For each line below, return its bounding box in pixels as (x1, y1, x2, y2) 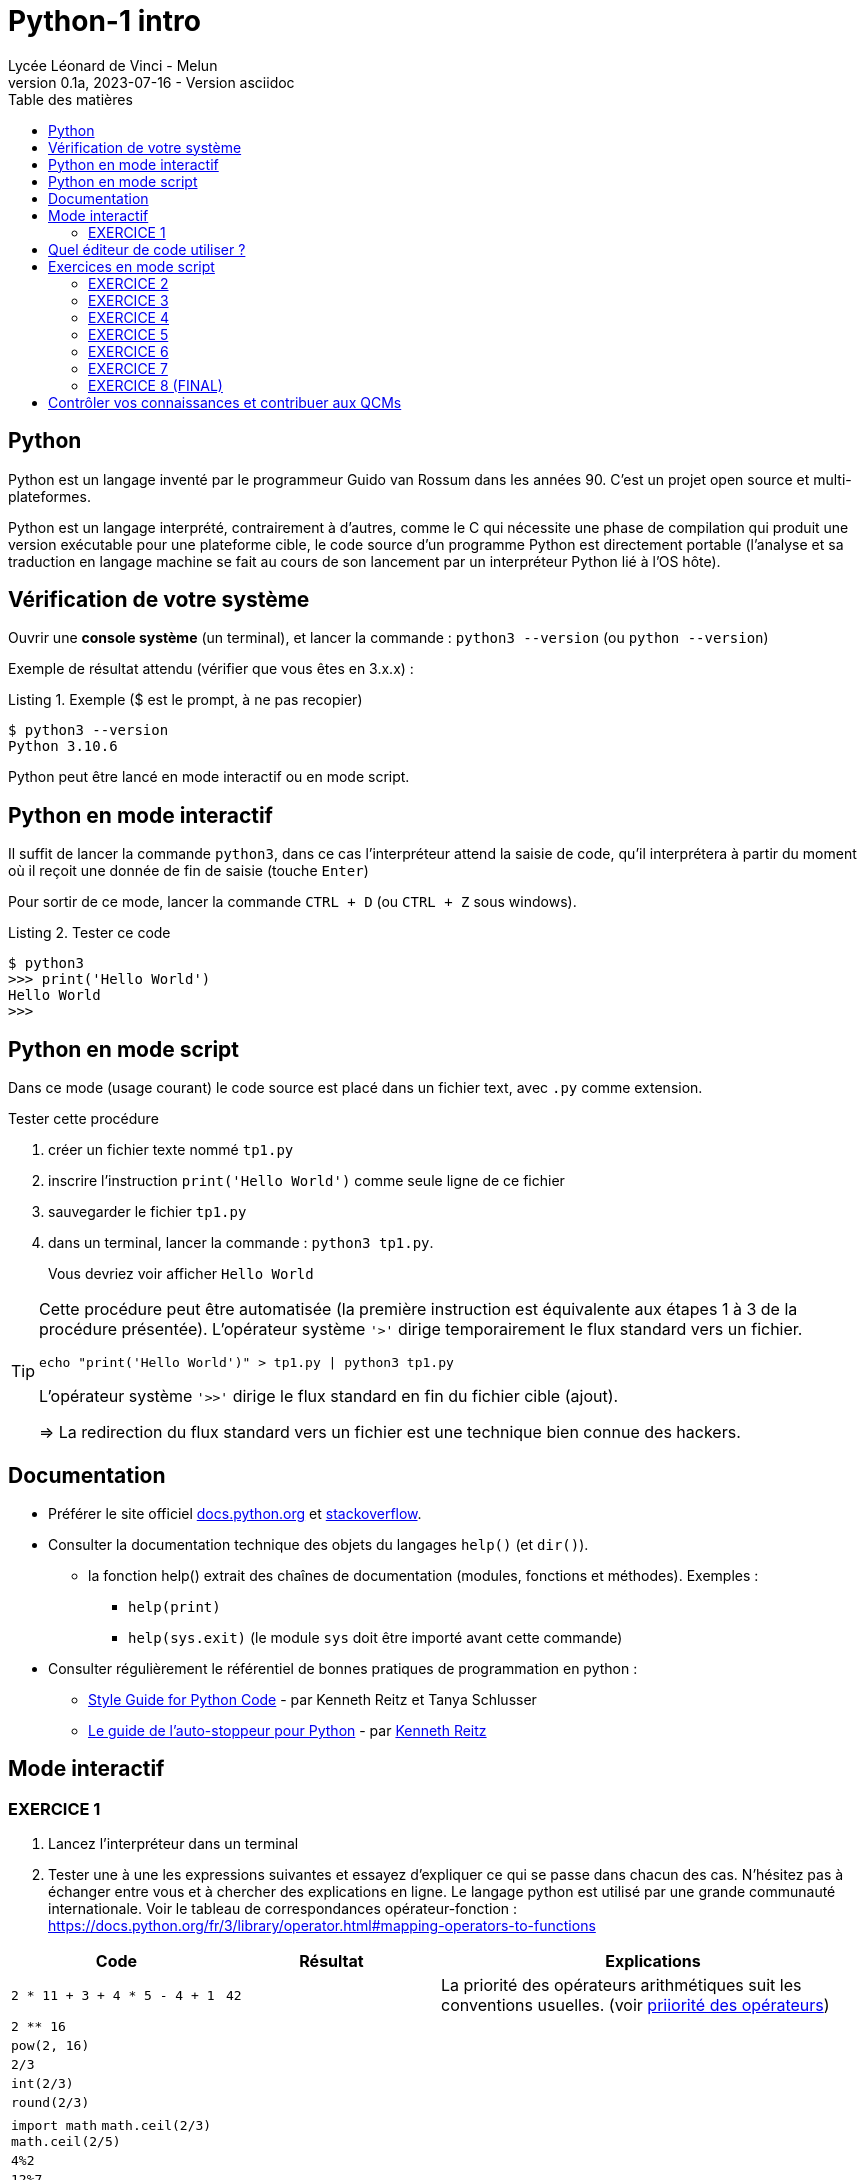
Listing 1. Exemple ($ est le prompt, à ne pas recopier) (8, 691, 363, 709)
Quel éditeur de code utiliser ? (48, 240, 246, 258)
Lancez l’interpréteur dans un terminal (48, 1835, 299, 1853)
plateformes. (8, 487, 91, 505)
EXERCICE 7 (88, 359, 168, 377)
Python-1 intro (8, 4, 201, 38)
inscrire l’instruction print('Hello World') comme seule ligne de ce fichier (48, 1172, 565, 1190)
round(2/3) (11, 2095, 90, 2111)
